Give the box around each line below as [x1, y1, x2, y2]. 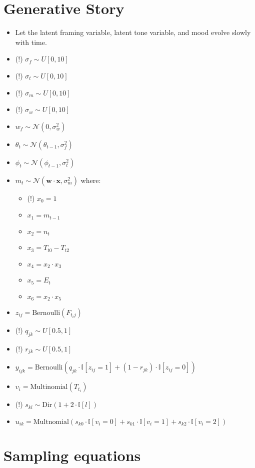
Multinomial [30, 383, 68, 391]
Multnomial [33, 418, 69, 425]
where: [80, 174, 101, 185]
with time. [15, 36, 47, 47]
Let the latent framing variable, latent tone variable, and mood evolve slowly [15, 27, 251, 37]
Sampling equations [3, 445, 141, 465]
